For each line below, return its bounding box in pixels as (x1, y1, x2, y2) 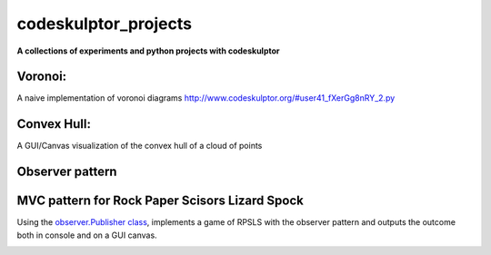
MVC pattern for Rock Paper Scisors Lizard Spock (16, 193, 304, 209)
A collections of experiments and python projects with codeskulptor (16, 45, 281, 56)
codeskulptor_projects (16, 14, 193, 34)
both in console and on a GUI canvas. (16, 230, 158, 240)
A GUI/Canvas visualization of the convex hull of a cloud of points (16, 141, 263, 152)
